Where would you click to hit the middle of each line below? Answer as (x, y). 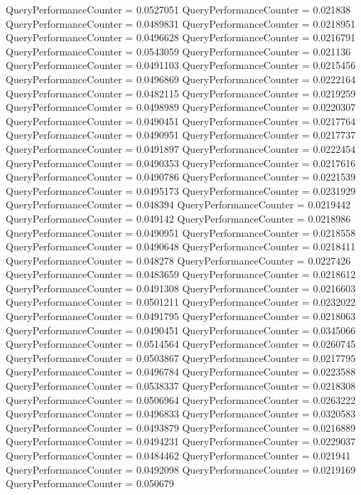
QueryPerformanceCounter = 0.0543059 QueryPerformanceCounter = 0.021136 (178, 51)
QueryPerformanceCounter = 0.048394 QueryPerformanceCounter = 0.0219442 (178, 204)
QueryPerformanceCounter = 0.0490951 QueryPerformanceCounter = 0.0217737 (181, 135)
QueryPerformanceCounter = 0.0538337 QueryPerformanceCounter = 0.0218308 (181, 386)
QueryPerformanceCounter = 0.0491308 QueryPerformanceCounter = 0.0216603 (181, 288)
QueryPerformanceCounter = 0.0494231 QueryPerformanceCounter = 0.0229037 (181, 441)
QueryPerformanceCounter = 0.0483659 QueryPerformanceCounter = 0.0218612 (181, 274)
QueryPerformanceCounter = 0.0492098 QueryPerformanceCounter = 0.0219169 (181, 469)
